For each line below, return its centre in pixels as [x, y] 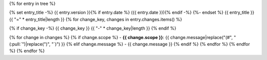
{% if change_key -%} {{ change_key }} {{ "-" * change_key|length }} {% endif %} [93, 28]
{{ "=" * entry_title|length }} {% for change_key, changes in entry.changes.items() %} [96, 19]
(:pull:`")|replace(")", [30, 44]
